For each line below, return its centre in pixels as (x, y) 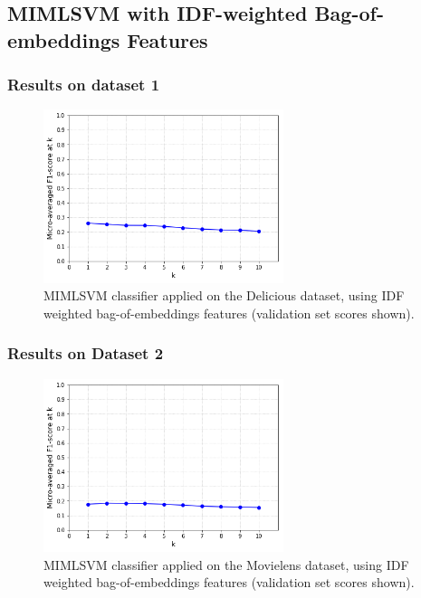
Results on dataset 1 (84, 85)
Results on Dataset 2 (86, 353)
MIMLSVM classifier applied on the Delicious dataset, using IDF (224, 295)
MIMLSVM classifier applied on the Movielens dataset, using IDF (226, 564)
